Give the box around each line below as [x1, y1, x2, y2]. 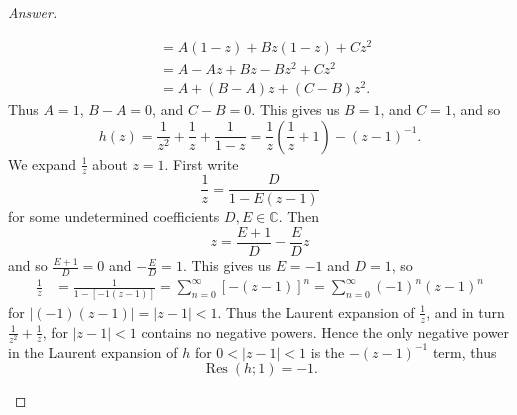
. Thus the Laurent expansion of [217, 301, 415, 322]
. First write [164, 153, 239, 174]
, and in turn [426, 301, 505, 322]
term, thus [432, 341, 497, 362]
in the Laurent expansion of [8, 341, 178, 362]
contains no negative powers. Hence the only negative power [141, 321, 510, 342]
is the [310, 341, 345, 362]
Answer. [8, 2, 58, 22]
